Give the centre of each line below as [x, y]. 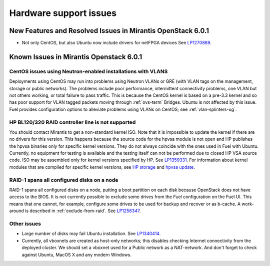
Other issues [25, 224]
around [17, 211]
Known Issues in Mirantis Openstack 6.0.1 [76, 57]
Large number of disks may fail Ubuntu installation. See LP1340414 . [91, 234]
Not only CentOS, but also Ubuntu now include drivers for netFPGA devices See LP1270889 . [117, 43]
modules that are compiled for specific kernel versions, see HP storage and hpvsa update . [102, 167]
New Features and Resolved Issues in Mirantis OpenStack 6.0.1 [109, 31]
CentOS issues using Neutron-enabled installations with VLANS [88, 71]
